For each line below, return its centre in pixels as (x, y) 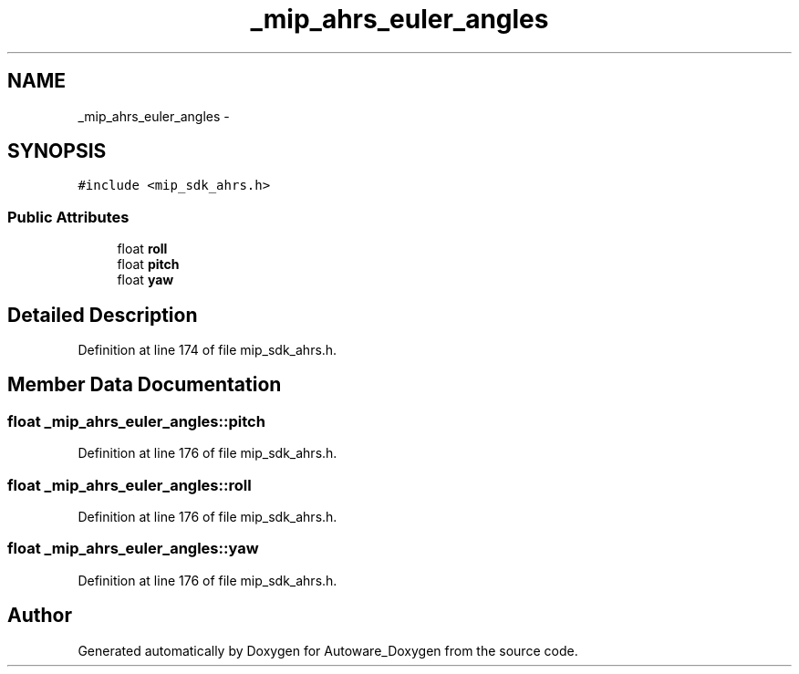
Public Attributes (68, 217)
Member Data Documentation (145, 385)
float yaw (145, 280)
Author (40, 616)
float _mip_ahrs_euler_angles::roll (130, 485)
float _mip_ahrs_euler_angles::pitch (136, 421)
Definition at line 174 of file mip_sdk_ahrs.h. (208, 350)
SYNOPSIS (57, 151)
